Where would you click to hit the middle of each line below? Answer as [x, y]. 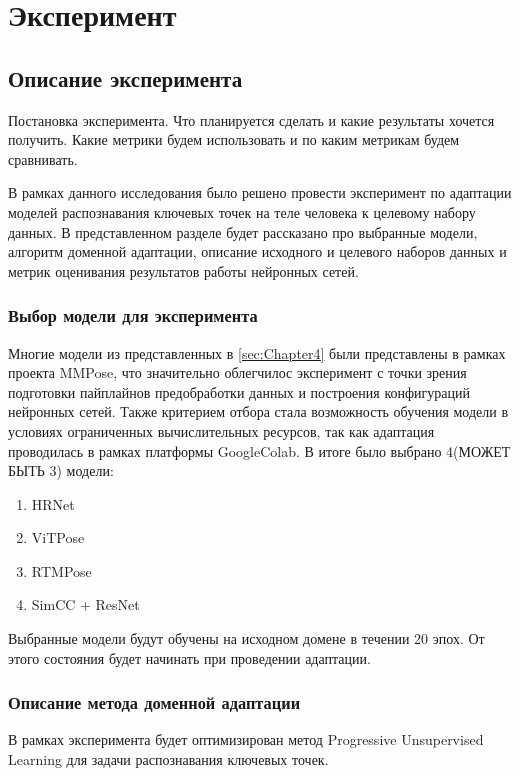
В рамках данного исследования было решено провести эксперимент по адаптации [260, 192]
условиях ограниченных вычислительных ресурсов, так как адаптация [221, 430]
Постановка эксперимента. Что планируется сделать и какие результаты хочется [251, 119]
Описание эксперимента [125, 77]
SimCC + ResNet [85, 604]
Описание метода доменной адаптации [154, 702]
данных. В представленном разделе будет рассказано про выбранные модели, [243, 231]
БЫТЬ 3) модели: [61, 470]
